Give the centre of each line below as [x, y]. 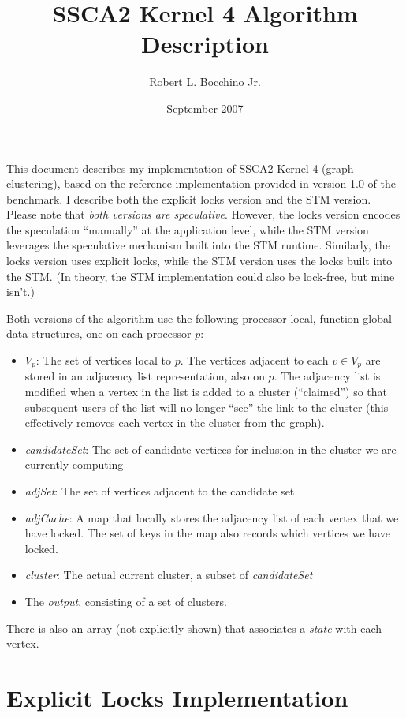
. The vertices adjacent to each [254, 360]
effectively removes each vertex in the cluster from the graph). [175, 423]
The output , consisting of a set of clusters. [126, 602]
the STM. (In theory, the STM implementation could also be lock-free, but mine [201, 276]
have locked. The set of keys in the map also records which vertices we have [207, 533]
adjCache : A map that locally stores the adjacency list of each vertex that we [212, 517]
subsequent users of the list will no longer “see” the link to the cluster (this [207, 407]
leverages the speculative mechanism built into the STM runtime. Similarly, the [198, 245]
